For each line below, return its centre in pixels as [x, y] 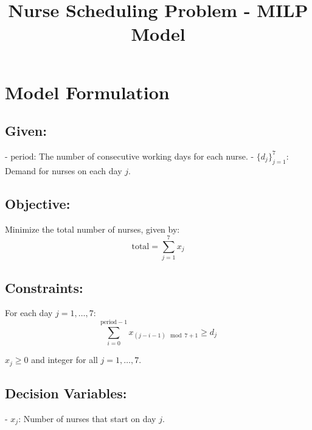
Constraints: [44, 287]
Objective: [38, 203]
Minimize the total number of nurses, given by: [92, 229]
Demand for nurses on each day [64, 170]
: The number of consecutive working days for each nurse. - [144, 156]
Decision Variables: [66, 393]
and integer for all [64, 360]
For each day [29, 313]
